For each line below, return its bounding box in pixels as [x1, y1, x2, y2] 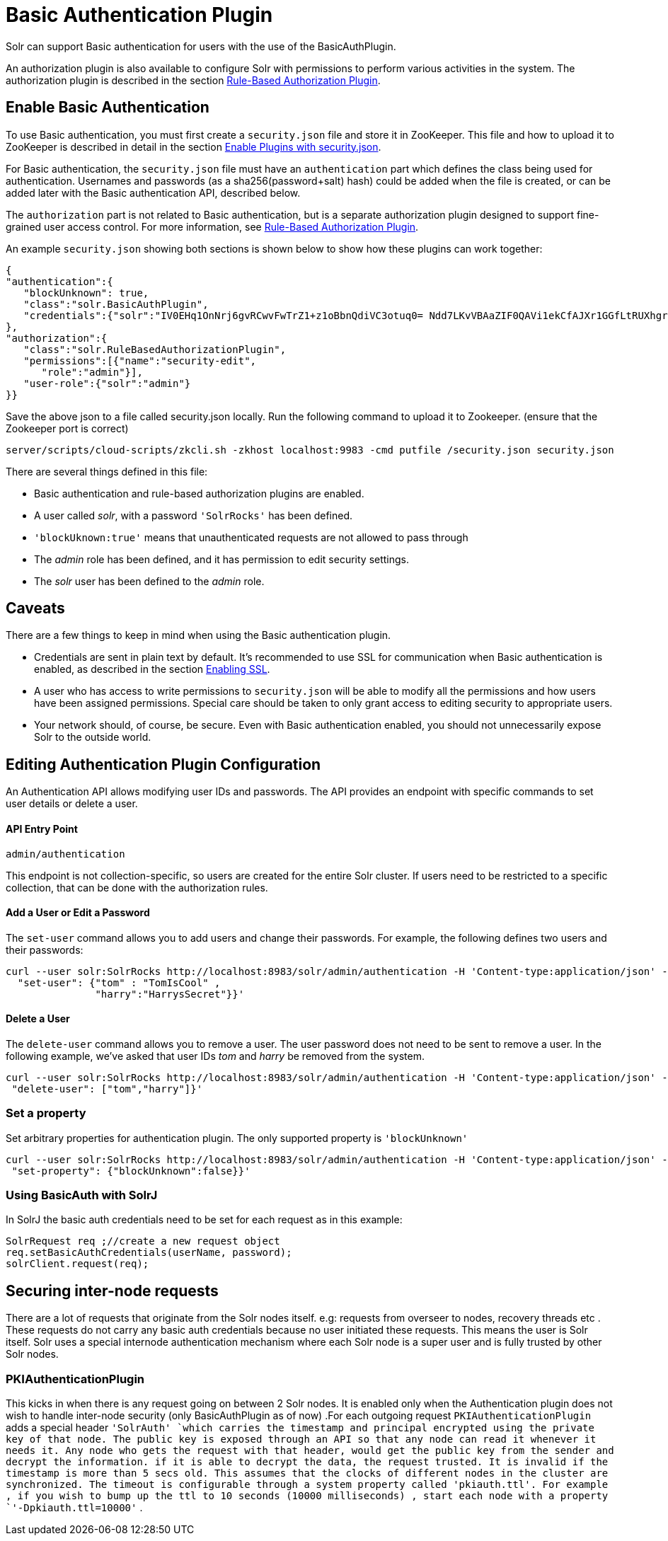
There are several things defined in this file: [6, 465, 208, 478]
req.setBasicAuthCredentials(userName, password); [6, 1247, 292, 1259]
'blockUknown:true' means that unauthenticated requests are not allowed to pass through [34, 531, 468, 543]
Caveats [6, 599, 65, 618]
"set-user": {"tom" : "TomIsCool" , [17, 976, 221, 988]
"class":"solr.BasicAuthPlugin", [23, 298, 209, 310]
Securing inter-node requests [6, 1281, 219, 1300]
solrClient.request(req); [6, 1258, 149, 1270]
